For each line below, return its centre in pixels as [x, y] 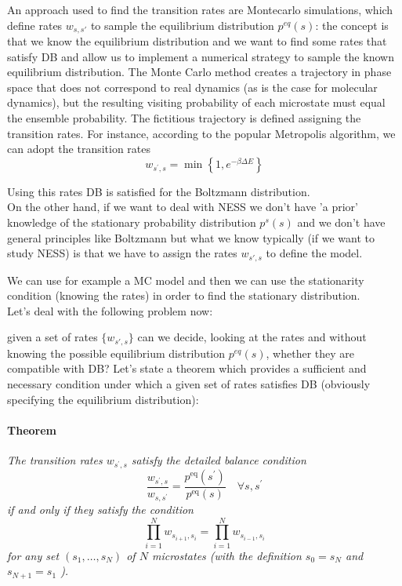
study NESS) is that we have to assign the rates [122, 253]
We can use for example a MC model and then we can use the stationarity [186, 280]
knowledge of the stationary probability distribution [132, 222]
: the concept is [352, 25]
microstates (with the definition [226, 555]
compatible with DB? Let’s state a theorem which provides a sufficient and [187, 368]
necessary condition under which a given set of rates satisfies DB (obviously [189, 384]
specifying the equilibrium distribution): [103, 399]
